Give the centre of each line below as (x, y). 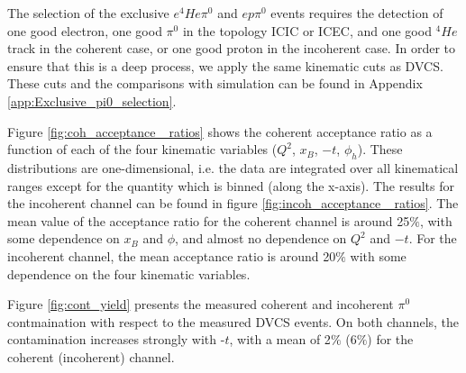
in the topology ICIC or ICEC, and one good (307, 30)
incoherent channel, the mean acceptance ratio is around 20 (172, 255)
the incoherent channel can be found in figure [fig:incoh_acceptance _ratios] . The (233, 203)
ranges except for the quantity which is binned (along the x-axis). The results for (231, 185)
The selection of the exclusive (88, 13)
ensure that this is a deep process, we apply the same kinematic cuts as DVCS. (225, 65)
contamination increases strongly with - (116, 339)
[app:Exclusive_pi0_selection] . (92, 100)
